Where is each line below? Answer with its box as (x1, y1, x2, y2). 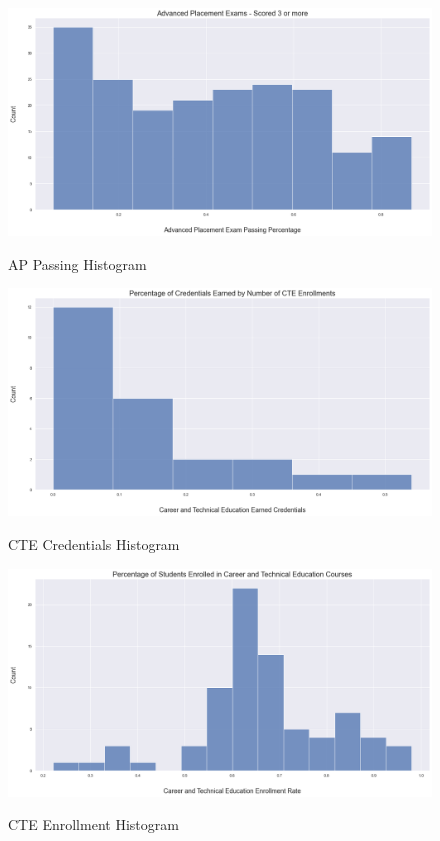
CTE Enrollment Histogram (8, 814, 179, 835)
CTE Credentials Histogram (8, 534, 180, 555)
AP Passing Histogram (8, 253, 147, 274)
